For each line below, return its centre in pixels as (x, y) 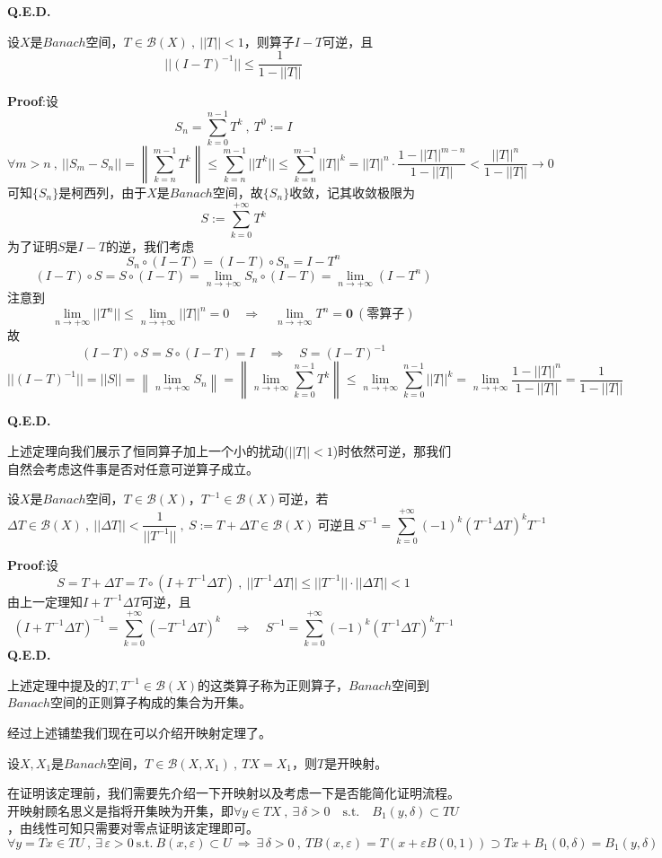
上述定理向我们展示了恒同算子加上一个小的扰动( (148, 451)
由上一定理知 (45, 601)
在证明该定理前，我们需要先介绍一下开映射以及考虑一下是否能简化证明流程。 (234, 793)
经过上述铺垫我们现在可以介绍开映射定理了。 (139, 732)
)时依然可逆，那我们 (392, 451)
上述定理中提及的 (57, 684)
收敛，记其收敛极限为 (353, 192)
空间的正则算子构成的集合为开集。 (151, 702)
